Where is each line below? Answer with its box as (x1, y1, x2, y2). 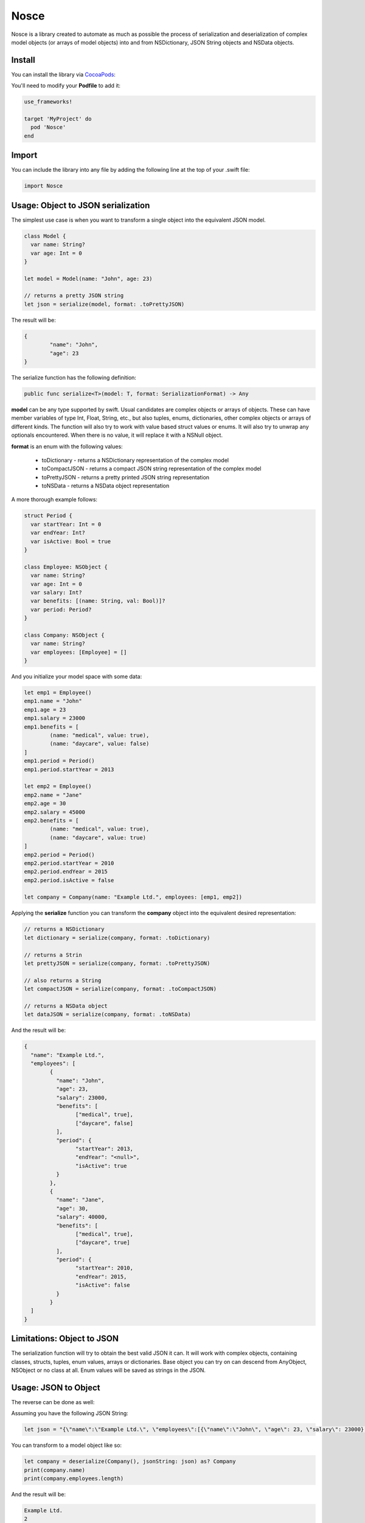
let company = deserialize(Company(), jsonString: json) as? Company (24, 1458, 236, 1465)
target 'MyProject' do (24, 116, 92, 122)
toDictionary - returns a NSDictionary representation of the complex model (41, 456, 229, 464)
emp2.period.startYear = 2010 (24, 860, 114, 866)
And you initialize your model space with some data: (11, 673, 142, 680)
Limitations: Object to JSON (11, 1334, 119, 1344)
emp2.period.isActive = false (24, 877, 114, 883)
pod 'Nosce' (30, 124, 66, 131)
